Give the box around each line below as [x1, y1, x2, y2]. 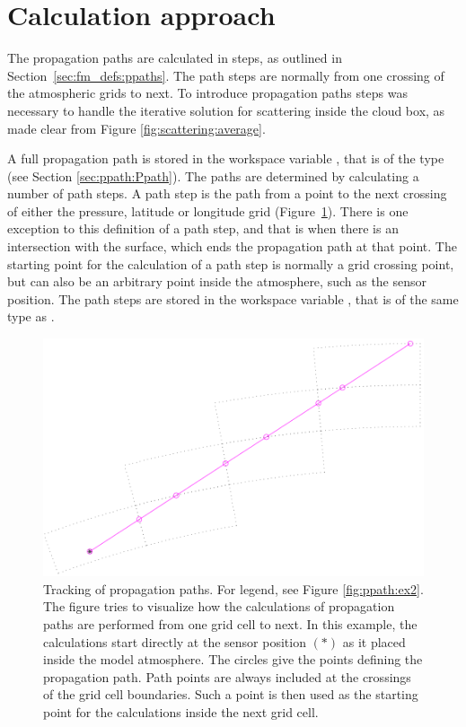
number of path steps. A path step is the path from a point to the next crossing [7, 184, 447, 203]
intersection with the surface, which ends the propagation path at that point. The [7, 237, 457, 256]
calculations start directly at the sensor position [43, 632, 306, 651]
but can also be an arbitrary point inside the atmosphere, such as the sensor [7, 272, 427, 291]
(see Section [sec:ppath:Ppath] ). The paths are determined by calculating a [7, 166, 419, 185]
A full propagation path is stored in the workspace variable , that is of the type [7, 149, 444, 168]
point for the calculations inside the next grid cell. [43, 703, 319, 721]
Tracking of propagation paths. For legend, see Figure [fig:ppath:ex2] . [43, 579, 424, 598]
